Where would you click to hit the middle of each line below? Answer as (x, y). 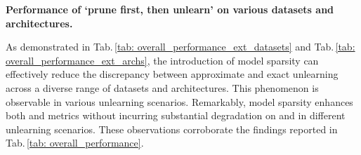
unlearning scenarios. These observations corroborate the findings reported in (172, 129)
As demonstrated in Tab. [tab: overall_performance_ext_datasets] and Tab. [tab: (180, 47)
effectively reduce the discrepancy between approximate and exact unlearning (172, 74)
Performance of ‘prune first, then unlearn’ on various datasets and (170, 9)
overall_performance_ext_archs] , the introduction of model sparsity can (162, 60)
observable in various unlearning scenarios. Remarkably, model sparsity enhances (179, 101)
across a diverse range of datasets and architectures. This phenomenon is (162, 87)
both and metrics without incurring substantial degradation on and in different (176, 115)
